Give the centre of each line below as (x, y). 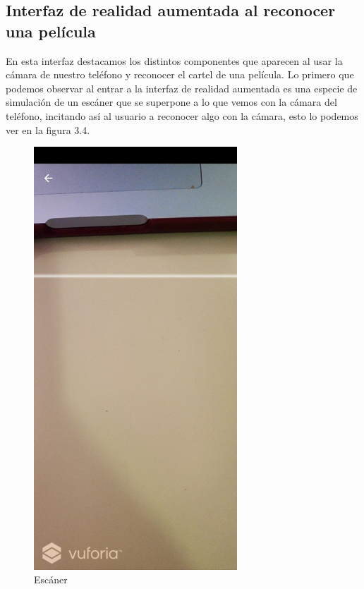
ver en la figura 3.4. (48, 129)
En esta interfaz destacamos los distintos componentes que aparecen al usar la (174, 60)
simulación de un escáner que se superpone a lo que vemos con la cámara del (171, 102)
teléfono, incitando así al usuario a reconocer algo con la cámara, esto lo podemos (182, 115)
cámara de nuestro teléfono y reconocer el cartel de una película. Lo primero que (180, 74)
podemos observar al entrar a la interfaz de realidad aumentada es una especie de (182, 88)
